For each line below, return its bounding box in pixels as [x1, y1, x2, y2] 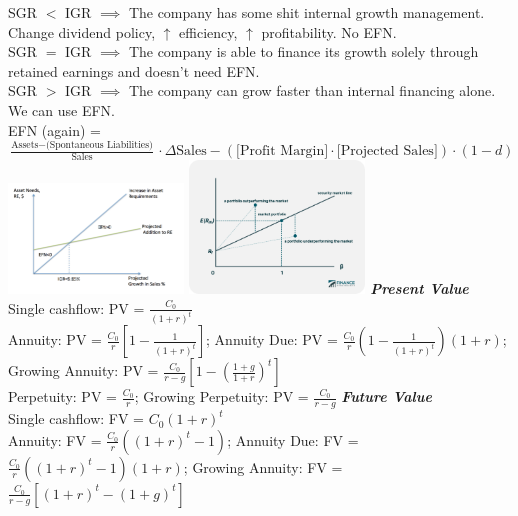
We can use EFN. [8, 99, 116, 120]
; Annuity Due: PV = [206, 329, 338, 350]
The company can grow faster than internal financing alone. [128, 80, 496, 101]
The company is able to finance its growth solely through [128, 41, 479, 62]
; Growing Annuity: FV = [183, 456, 343, 477]
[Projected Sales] [336, 144, 438, 159]
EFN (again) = [8, 119, 101, 140]
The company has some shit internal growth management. [128, 2, 485, 22]
